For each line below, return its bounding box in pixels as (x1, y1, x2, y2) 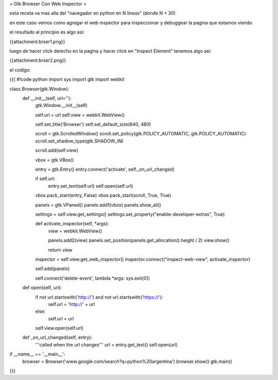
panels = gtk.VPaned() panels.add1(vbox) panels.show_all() (35, 202, 162, 208)
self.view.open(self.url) (35, 325, 84, 331)
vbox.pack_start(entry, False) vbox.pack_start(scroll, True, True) (35, 192, 171, 198)
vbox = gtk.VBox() (35, 157, 74, 163)
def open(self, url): (22, 284, 62, 291)
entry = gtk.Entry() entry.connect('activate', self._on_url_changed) (35, 166, 175, 172)
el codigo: (9, 67, 31, 73)
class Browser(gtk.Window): (9, 85, 69, 92)
